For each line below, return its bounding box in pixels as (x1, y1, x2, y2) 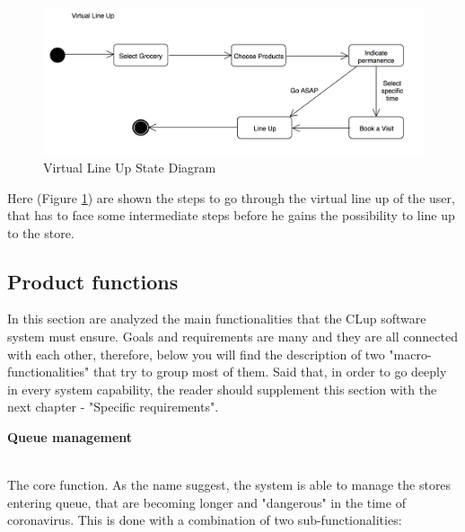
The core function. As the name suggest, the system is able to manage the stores (7, 475, 452, 494)
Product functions (7, 267, 179, 295)
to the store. (7, 223, 75, 242)
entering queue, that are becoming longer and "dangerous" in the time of (7, 492, 406, 511)
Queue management (7, 428, 133, 447)
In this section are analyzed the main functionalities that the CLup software (7, 309, 426, 328)
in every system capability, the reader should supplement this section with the (7, 379, 437, 398)
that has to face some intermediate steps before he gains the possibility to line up (7, 206, 455, 225)
